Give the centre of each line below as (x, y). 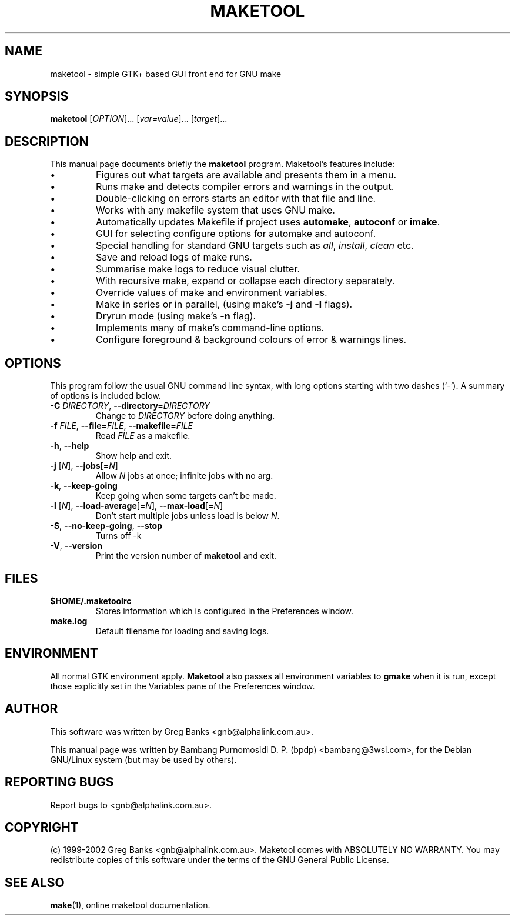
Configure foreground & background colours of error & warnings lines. (251, 340)
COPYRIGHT (42, 827)
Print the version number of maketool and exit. (186, 556)
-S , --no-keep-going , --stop (106, 526)
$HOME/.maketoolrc (91, 601)
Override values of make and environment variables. (212, 293)
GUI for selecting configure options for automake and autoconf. (236, 234)
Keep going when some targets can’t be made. (186, 496)
